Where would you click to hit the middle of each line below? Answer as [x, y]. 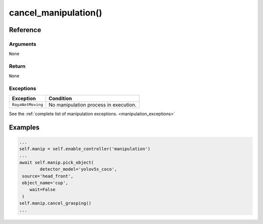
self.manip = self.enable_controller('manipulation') [85, 149]
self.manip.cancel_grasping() [55, 203]
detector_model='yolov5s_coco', [78, 169]
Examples [24, 128]
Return [17, 67]
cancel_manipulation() [56, 13]
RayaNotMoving [28, 105]
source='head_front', [48, 176]
